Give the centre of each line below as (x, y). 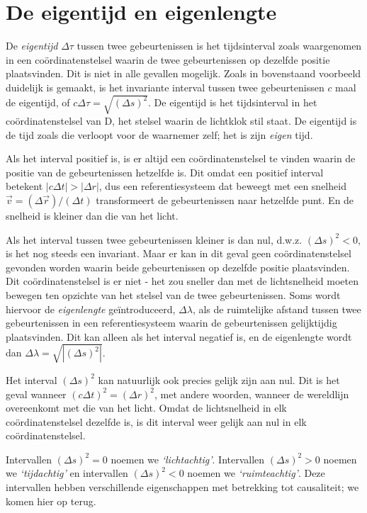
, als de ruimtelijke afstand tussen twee (277, 309)
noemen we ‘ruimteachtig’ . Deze (256, 473)
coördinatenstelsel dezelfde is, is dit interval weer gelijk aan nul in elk (156, 421)
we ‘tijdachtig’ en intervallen (67, 473)
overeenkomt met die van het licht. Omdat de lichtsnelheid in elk (146, 408)
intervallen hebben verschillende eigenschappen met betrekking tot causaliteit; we (182, 487)
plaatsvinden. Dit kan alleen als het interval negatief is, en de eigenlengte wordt (179, 336)
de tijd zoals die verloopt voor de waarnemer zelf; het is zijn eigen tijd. (159, 134)
